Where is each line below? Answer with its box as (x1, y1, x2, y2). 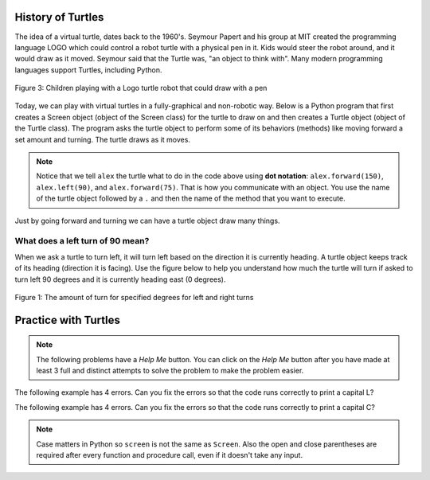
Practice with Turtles (14, 313, 121, 326)
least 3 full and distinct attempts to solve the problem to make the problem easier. (36, 366, 304, 376)
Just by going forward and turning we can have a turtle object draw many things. (14, 216, 280, 225)
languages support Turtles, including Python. (14, 64, 162, 75)
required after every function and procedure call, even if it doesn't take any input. (36, 451, 303, 460)
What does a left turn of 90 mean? (14, 236, 150, 247)
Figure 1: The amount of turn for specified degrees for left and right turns (14, 292, 254, 302)
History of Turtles (14, 10, 104, 24)
